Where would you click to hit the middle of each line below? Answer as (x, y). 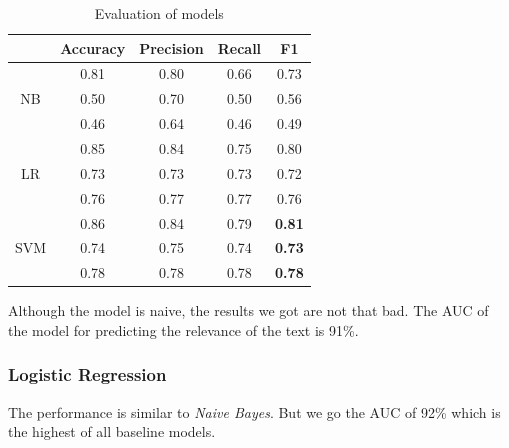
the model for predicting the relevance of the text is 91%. (183, 329)
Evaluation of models (159, 13)
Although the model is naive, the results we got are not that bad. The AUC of (248, 310)
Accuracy (93, 47)
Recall (239, 47)
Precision (171, 47)
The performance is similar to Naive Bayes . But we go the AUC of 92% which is (254, 411)
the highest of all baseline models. (112, 431)
